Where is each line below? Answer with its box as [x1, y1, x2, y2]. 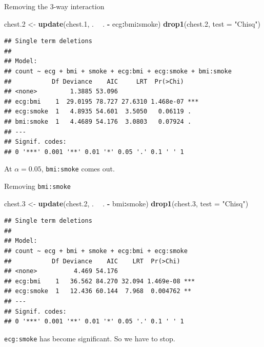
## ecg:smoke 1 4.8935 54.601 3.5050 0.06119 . [4, 108, 192, 115]
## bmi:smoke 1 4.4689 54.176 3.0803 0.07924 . [4, 118, 192, 125]
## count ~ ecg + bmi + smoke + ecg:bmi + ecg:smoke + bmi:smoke [4, 67, 232, 75]
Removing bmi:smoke [4, 180, 71, 191]
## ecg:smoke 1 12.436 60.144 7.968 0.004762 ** [4, 287, 192, 295]
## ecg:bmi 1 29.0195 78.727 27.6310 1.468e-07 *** [4, 98, 199, 105]
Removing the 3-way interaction [4, 1, 105, 11]
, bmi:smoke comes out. [41, 163, 115, 174]
